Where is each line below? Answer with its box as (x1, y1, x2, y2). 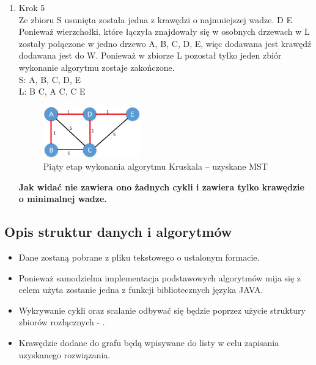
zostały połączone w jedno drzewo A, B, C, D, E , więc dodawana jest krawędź (18, 37, 312, 49)
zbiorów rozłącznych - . (18, 316, 105, 328)
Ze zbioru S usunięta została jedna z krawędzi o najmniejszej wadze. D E (18, 13, 292, 26)
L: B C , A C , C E (18, 85, 86, 98)
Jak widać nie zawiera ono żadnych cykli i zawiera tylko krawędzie (18, 180, 304, 193)
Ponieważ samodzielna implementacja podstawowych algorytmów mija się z (18, 271, 301, 284)
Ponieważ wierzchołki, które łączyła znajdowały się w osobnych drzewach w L (18, 25, 310, 38)
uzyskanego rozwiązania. (18, 348, 111, 361)
